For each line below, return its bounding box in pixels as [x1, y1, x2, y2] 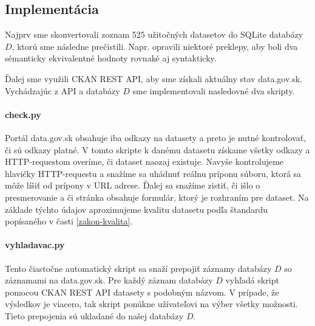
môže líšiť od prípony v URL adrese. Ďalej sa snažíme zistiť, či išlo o [5, 179, 260, 192]
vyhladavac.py [5, 238, 65, 251]
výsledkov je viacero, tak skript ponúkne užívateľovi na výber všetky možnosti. [5, 297, 298, 310]
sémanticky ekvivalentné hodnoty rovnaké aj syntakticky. [5, 52, 217, 64]
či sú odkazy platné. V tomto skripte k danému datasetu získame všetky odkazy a [5, 143, 310, 156]
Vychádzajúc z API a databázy [5, 84, 120, 97]
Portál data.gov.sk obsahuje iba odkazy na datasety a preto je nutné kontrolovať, [5, 131, 307, 144]
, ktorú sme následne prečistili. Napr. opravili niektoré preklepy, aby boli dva [12, 40, 298, 52]
